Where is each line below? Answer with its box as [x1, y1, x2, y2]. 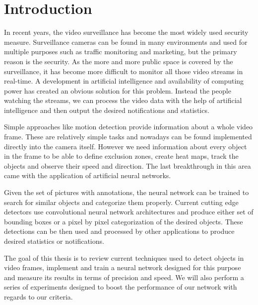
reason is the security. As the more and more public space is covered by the [4, 56, 233, 66]
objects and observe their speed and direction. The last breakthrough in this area [4, 160, 251, 171]
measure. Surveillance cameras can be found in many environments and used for [4, 36, 248, 47]
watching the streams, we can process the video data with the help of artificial [4, 95, 242, 105]
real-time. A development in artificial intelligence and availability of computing [4, 76, 244, 86]
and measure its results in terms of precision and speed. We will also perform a [4, 272, 244, 282]
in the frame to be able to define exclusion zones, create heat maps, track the [4, 151, 239, 161]
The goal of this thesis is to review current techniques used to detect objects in [4, 252, 244, 263]
